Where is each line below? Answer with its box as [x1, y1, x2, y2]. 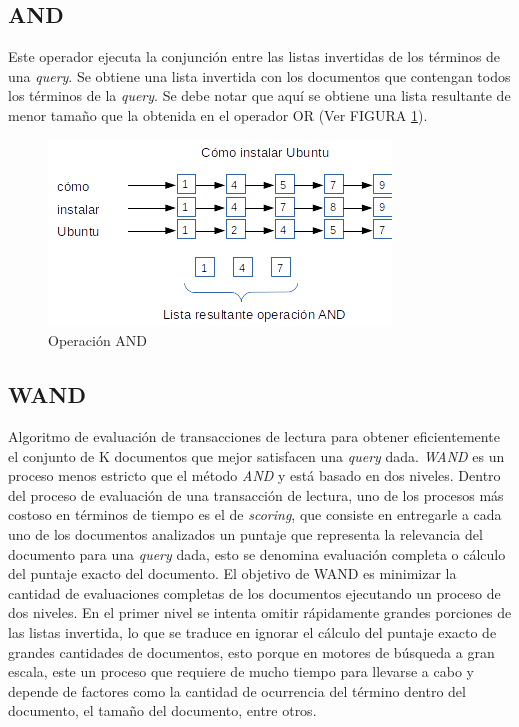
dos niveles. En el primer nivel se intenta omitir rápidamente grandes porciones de [8, 602, 512, 623]
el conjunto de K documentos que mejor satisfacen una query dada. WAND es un [8, 445, 505, 466]
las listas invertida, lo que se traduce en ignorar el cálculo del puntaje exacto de [8, 621, 497, 642]
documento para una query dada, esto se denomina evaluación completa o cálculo [8, 543, 506, 564]
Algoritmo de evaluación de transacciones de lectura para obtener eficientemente [8, 425, 500, 446]
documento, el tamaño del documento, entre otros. [8, 700, 317, 721]
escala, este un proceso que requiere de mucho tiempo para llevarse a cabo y [8, 661, 474, 682]
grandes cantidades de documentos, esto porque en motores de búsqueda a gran [8, 641, 495, 662]
